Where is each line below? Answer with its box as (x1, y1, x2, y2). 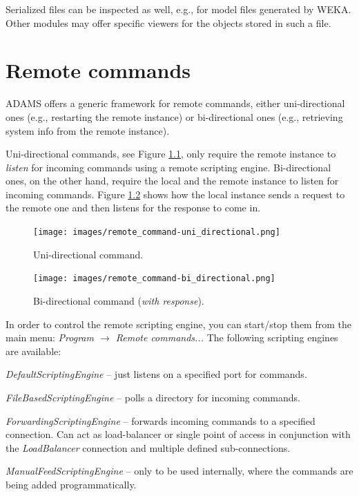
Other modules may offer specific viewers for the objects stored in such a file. (6, 15, 331, 30)
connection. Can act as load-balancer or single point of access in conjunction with (6, 427, 351, 441)
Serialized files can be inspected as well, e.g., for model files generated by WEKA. (6, 2, 351, 16)
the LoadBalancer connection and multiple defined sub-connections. (6, 440, 291, 455)
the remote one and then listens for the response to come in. (6, 200, 261, 215)
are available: (6, 343, 61, 358)
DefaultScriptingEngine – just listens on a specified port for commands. (6, 367, 307, 381)
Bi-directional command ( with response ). (33, 293, 204, 307)
